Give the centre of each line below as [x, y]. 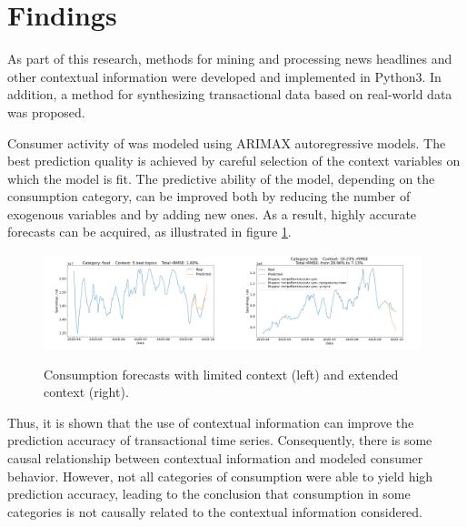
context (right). [86, 392]
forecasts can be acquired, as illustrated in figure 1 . [149, 232]
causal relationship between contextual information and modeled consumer [215, 457]
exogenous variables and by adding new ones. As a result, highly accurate [212, 213]
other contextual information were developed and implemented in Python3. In [224, 76]
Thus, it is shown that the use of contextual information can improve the [211, 422]
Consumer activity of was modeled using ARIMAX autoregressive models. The [227, 142]
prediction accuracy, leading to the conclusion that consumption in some [209, 494]
